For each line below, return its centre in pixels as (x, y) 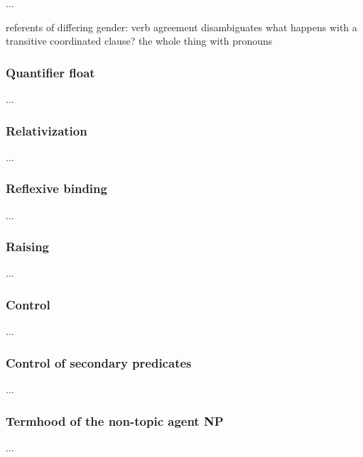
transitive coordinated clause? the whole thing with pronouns (139, 41)
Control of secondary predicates (99, 362)
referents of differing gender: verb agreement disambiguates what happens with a (181, 27)
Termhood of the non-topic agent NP (115, 420)
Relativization (47, 130)
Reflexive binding (56, 188)
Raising (27, 247)
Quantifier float (50, 72)
